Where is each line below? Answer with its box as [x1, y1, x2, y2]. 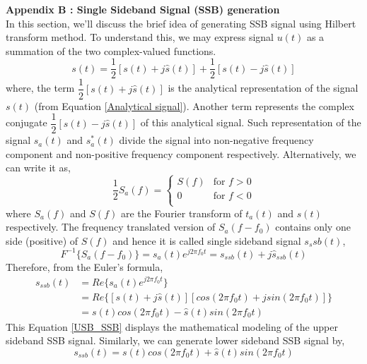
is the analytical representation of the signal [168, 80, 359, 95]
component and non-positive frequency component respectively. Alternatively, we [6, 146, 356, 161]
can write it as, [6, 160, 71, 175]
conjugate [6, 115, 47, 130]
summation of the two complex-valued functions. [6, 43, 216, 58]
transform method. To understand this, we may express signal [6, 30, 274, 44]
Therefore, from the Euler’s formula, [6, 259, 163, 274]
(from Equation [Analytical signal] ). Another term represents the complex [34, 98, 354, 113]
